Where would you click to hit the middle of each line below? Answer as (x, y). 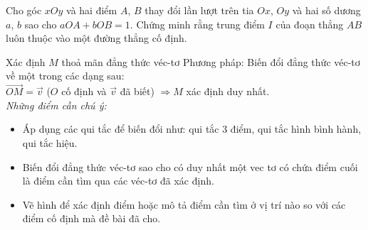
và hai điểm (92, 10)
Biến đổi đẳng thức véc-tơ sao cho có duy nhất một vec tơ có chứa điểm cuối (190, 166)
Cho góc (24, 10)
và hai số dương (326, 10)
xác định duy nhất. (228, 91)
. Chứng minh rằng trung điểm (197, 24)
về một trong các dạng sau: (65, 76)
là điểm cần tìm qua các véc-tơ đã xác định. (118, 181)
